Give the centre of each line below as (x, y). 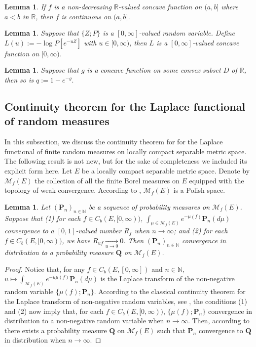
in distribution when (35, 340)
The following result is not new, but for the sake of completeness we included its (126, 161)
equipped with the (217, 180)
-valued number (99, 231)
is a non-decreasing (83, 6)
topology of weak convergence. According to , (73, 190)
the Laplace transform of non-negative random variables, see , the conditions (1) (126, 301)
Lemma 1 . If (25, 6)
